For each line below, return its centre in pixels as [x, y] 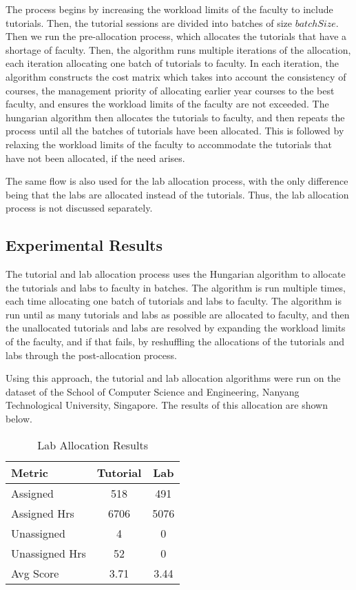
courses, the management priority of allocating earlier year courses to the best [170, 90]
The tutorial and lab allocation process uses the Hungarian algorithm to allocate [176, 274]
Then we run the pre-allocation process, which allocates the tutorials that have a [176, 36]
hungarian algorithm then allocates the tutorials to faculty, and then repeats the [175, 117]
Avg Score [35, 573]
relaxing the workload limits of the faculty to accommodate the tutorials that [169, 144]
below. [19, 419]
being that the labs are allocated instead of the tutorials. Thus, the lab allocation [177, 194]
